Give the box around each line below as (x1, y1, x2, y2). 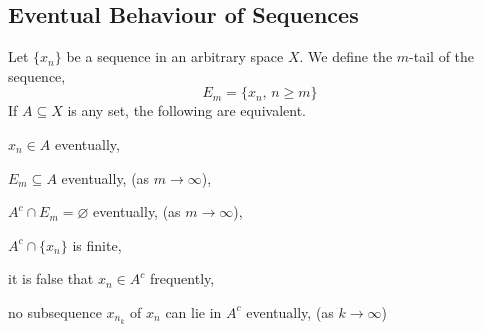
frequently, (149, 268, 215, 289)
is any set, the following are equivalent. (67, 100, 306, 121)
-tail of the (409, 46, 475, 67)
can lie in (165, 301, 222, 322)
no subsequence (8, 301, 102, 322)
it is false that (8, 268, 94, 289)
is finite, (72, 234, 122, 255)
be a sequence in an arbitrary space (66, 46, 284, 67)
